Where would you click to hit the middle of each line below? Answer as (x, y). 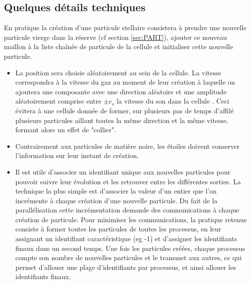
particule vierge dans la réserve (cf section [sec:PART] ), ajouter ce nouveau (116, 37)
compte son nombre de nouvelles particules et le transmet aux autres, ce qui (128, 257)
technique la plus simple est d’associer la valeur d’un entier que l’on (116, 191)
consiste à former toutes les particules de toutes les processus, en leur (118, 229)
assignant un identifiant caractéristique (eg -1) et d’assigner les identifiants (126, 239)
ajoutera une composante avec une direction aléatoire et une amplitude (121, 91)
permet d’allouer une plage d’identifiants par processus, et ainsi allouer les (125, 267)
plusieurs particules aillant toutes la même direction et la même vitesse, (122, 120)
